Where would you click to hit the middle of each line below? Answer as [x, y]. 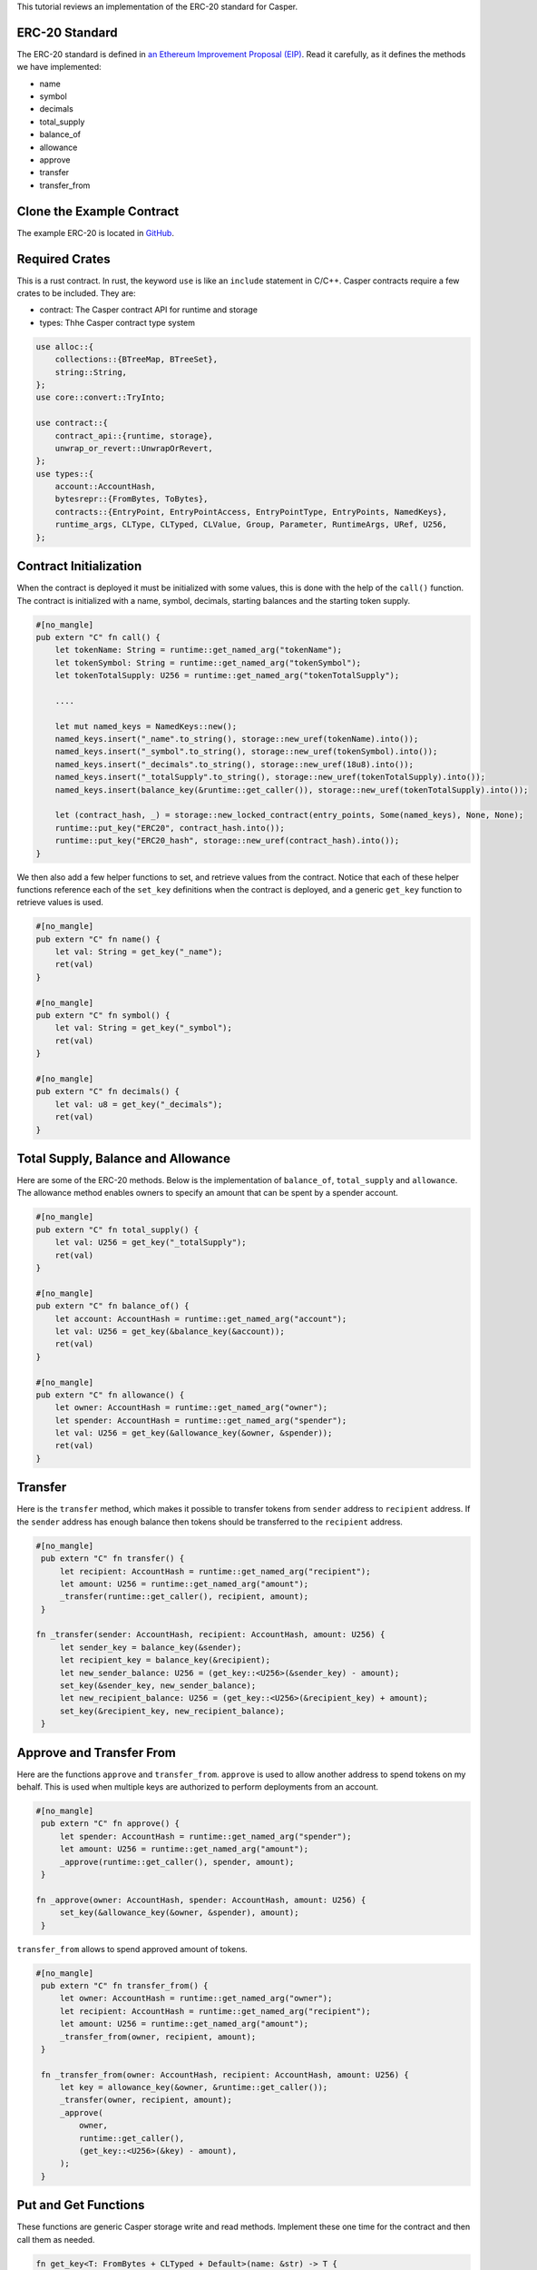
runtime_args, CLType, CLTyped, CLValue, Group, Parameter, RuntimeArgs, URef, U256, [251, 525]
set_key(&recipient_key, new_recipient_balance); [172, 1711]
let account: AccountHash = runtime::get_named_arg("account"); [201, 1318]
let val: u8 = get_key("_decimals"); [139, 1104]
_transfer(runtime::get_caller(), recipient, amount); [184, 1597]
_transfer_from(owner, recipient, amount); [158, 2037]
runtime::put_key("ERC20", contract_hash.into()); [170, 828]
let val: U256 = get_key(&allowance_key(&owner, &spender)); [194, 1433]
